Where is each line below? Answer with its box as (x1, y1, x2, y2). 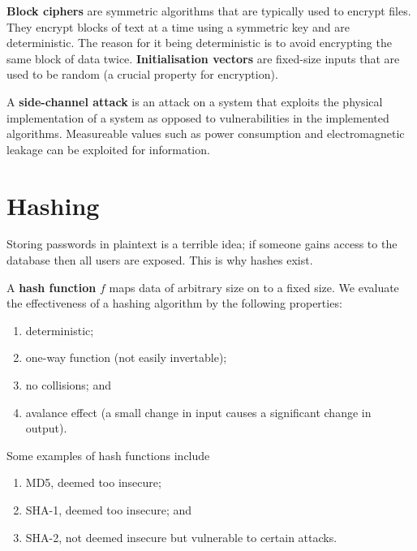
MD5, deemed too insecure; (25, 474, 161, 491)
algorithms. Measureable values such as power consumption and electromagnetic (6, 125, 405, 142)
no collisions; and (25, 377, 111, 394)
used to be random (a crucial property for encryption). (6, 66, 278, 83)
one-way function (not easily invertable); (25, 349, 227, 366)
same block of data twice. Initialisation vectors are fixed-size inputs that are (6, 50, 400, 67)
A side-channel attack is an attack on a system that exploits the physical (6, 93, 383, 110)
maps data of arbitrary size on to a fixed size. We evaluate (109, 278, 399, 295)
